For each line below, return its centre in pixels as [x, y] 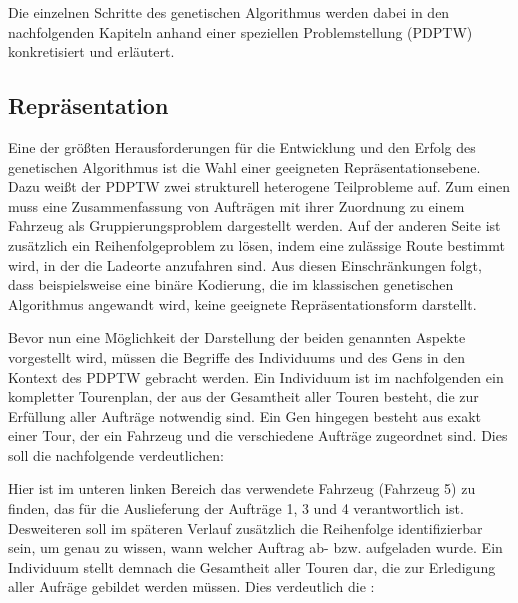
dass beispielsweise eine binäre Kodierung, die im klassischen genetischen [231, 284]
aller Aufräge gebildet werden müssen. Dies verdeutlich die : [191, 586]
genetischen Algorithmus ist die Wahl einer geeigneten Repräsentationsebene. [244, 166]
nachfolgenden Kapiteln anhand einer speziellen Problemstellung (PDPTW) [240, 31]
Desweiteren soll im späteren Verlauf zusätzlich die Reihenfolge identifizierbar [245, 527]
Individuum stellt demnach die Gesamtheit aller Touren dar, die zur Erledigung [252, 566]
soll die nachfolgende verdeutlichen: [116, 454]
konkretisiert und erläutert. [91, 51]
